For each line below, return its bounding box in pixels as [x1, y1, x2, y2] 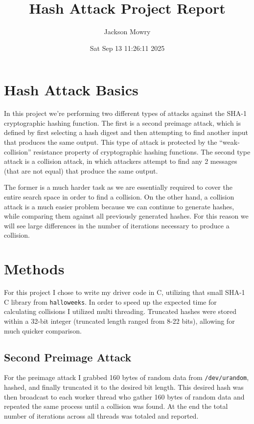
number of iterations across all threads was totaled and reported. [4, 410, 199, 421]
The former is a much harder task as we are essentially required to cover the [4, 182, 232, 192]
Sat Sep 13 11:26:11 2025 [90, 43, 165, 53]
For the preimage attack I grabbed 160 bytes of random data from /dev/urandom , [4, 372, 249, 382]
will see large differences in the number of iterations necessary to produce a [4, 220, 230, 230]
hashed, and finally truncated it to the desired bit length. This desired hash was [4, 381, 244, 392]
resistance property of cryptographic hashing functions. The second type [33, 146, 251, 156]
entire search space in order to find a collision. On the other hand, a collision [4, 192, 234, 201]
